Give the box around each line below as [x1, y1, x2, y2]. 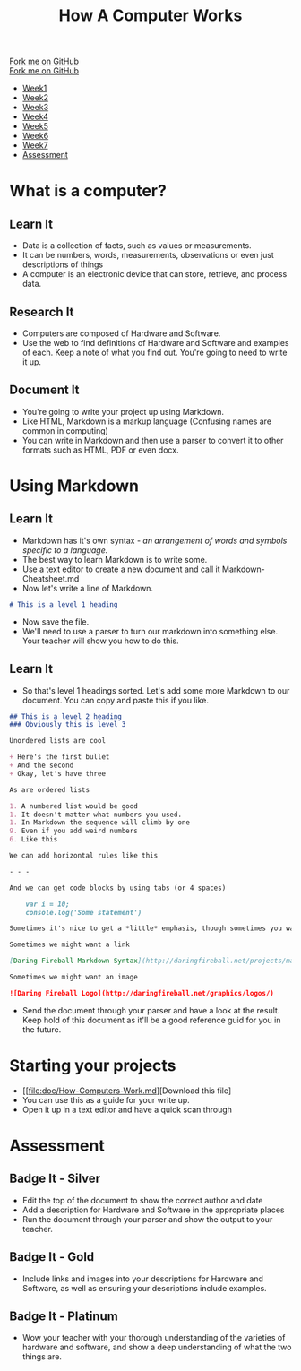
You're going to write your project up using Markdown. [21, 406, 225, 417]
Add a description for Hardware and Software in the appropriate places [21, 1204, 285, 1215]
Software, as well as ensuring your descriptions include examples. [21, 1282, 267, 1293]
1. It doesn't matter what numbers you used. [9, 810, 182, 819]
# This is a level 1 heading [9, 599, 118, 609]
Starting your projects [9, 1055, 176, 1075]
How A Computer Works [58, 5, 243, 26]
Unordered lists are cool [9, 737, 106, 746]
